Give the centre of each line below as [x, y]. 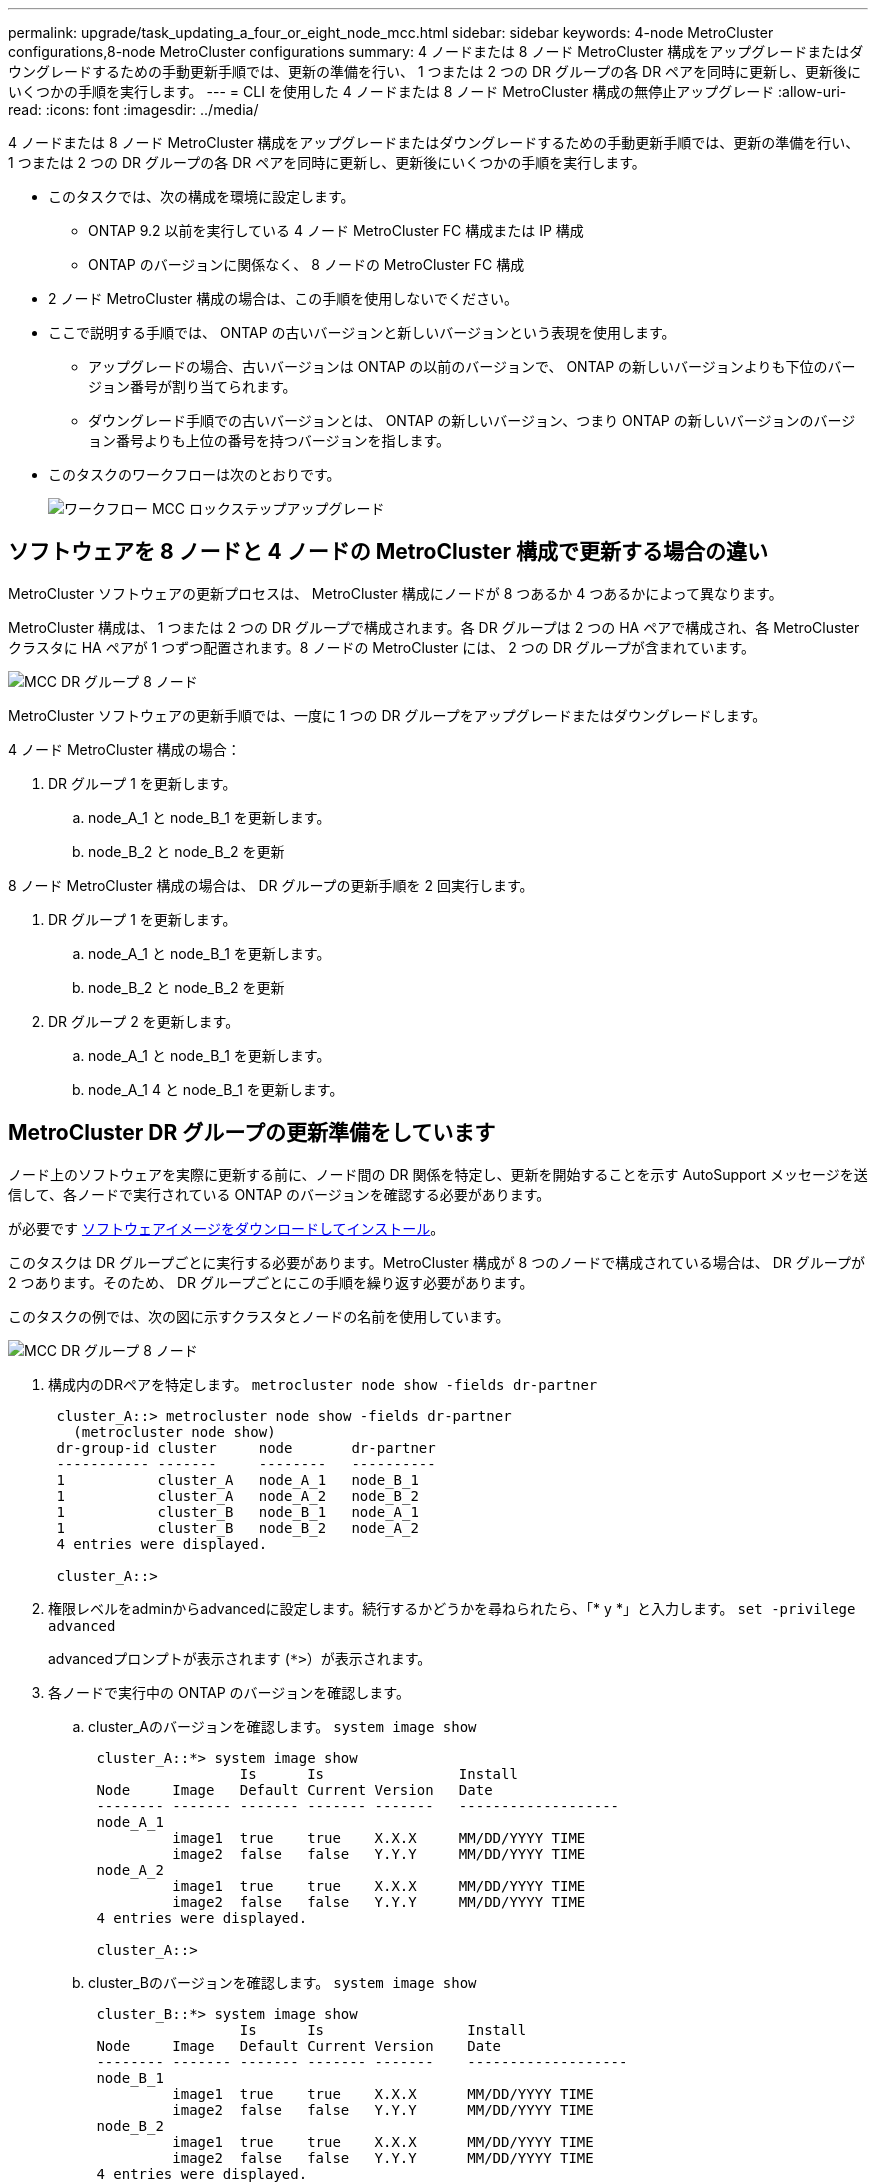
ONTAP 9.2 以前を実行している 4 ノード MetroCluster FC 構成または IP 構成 [336, 230]
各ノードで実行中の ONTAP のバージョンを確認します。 [229, 1692]
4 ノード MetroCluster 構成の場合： [124, 749]
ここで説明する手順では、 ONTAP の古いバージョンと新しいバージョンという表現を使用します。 [362, 332]
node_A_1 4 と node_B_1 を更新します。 [216, 1089]
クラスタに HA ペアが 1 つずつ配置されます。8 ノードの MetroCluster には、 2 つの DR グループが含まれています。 [382, 647]
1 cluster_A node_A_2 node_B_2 [237, 1495]
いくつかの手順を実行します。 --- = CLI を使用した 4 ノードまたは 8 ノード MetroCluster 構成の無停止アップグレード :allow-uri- [427, 91]
